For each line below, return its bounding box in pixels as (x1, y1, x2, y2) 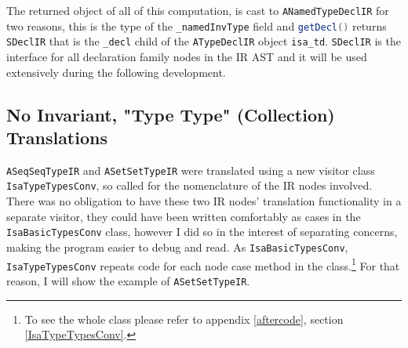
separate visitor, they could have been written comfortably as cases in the (6, 208, 361, 224)
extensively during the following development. (6, 63, 226, 80)
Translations (6, 125, 107, 149)
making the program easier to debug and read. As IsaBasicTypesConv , (6, 238, 348, 255)
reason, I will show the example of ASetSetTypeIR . (6, 272, 250, 288)
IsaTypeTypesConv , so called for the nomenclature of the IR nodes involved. (6, 177, 373, 194)
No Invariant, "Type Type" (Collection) (6, 102, 335, 126)
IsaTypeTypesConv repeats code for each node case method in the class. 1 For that (6, 255, 400, 274)
